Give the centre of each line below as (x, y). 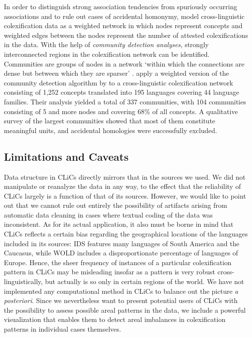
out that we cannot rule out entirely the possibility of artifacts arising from (116, 205)
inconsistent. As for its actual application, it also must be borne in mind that (119, 224)
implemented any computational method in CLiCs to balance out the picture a (121, 291)
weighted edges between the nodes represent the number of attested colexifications (126, 35)
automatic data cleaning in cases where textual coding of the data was (109, 214)
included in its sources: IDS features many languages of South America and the (122, 243)
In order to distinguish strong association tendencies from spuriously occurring (121, 6)
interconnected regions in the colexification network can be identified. (107, 54)
